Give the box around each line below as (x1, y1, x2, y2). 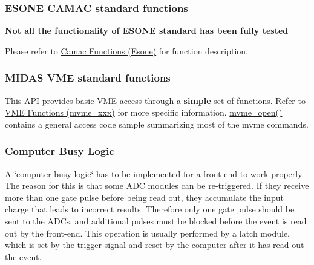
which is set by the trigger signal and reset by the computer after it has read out (5, 238, 304, 251)
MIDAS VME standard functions (5, 70, 171, 85)
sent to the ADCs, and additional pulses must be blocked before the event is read (5, 215, 307, 227)
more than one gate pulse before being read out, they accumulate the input (5, 191, 284, 203)
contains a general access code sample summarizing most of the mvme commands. (5, 117, 309, 130)
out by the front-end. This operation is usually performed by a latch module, (5, 226, 290, 239)
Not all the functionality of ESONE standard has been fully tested (5, 24, 289, 37)
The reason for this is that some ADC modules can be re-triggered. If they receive (5, 179, 309, 192)
